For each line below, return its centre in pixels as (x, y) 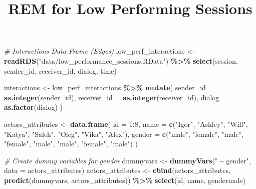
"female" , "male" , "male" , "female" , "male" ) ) (71, 144)
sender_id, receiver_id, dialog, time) (60, 70)
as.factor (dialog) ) (34, 107)
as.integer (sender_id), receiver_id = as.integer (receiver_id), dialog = (115, 97)
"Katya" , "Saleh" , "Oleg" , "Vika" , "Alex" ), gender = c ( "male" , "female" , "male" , (124, 134)
